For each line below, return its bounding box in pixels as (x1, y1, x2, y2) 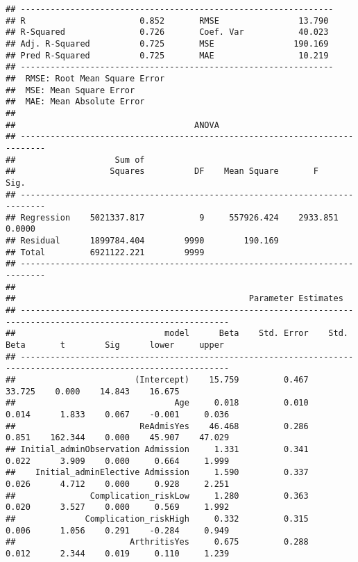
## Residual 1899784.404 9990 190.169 (6, 236, 279, 246)
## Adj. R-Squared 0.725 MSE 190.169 (6, 38, 329, 49)
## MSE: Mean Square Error (6, 85, 135, 95)
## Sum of (6, 154, 145, 165)
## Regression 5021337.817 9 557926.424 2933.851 (6, 212, 339, 223)
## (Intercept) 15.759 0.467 (6, 375, 309, 385)
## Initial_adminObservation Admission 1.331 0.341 (6, 444, 309, 454)
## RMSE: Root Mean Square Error (6, 73, 165, 83)
